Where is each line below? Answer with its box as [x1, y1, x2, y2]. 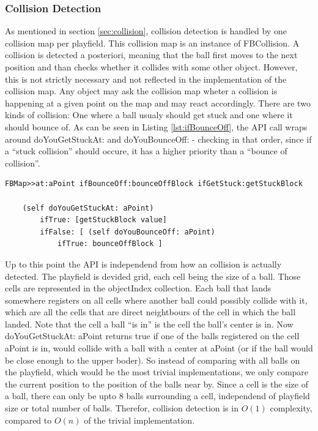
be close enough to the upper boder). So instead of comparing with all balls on [5, 353, 300, 366]
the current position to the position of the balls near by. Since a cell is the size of [5, 377, 308, 390]
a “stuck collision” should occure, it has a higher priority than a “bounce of [5, 144, 287, 157]
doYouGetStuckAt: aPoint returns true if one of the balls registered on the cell [5, 329, 300, 342]
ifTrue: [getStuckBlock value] [40, 215, 167, 225]
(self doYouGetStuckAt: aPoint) [22, 203, 154, 212]
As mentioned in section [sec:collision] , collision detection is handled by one [5, 24, 287, 37]
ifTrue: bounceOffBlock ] [57, 239, 163, 249]
